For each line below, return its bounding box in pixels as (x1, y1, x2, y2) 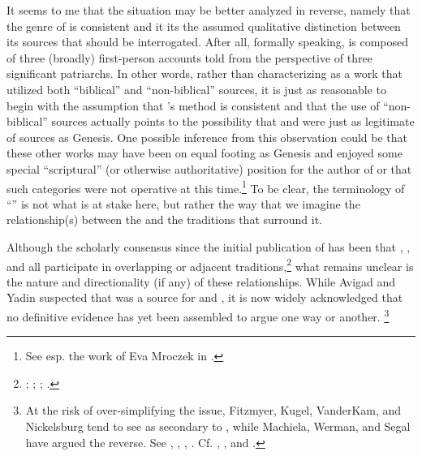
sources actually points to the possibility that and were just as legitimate (51, 113, 415, 130)
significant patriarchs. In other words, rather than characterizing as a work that (6, 65, 403, 82)
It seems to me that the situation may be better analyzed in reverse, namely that (6, 2, 411, 18)
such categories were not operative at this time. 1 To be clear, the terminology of (6, 177, 405, 196)
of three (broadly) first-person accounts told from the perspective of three (6, 49, 372, 66)
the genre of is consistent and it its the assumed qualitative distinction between (6, 17, 401, 34)
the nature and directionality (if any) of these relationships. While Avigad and (6, 273, 396, 290)
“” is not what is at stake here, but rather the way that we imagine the (6, 195, 360, 212)
